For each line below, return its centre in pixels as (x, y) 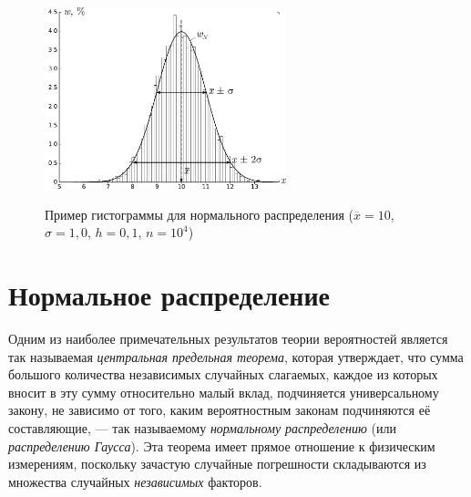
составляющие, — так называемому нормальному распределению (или (202, 427)
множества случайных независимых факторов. (135, 481)
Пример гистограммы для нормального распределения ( (199, 214)
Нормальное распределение (169, 295)
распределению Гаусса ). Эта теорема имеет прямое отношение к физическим (222, 445)
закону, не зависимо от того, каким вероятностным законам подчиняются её (220, 410)
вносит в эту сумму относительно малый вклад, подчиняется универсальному (224, 392)
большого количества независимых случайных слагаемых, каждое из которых (223, 374)
